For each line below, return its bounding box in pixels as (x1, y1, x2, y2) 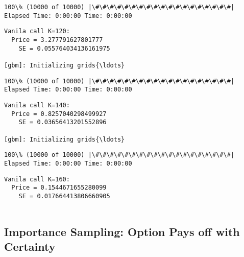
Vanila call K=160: (4, 175, 70, 183)
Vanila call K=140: (4, 101, 70, 109)
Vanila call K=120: (4, 28, 70, 35)
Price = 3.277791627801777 (11, 36, 103, 43)
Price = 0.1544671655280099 (11, 184, 107, 192)
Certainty (4, 238, 56, 254)
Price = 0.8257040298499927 (11, 110, 107, 118)
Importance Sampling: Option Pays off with (4, 223, 240, 239)
